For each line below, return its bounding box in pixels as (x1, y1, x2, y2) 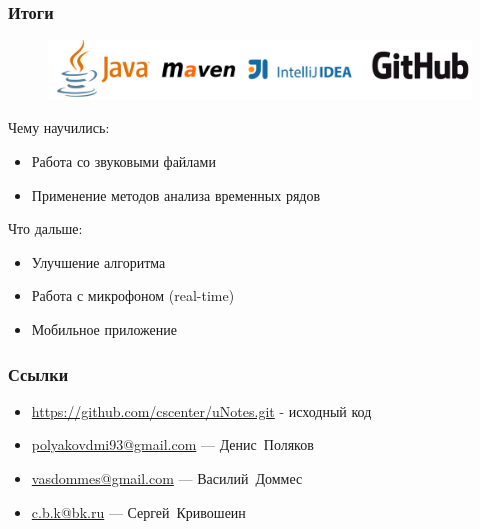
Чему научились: (8, 117, 110, 138)
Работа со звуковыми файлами (31, 151, 216, 172)
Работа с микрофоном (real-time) (31, 285, 235, 306)
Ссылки (8, 361, 69, 386)
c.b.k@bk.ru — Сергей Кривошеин (31, 501, 246, 522)
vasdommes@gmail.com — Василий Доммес (31, 468, 303, 488)
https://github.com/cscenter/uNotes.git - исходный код (31, 400, 372, 421)
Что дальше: (8, 218, 83, 239)
